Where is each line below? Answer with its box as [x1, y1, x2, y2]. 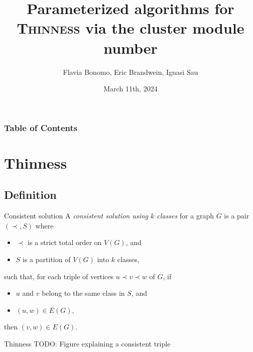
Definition [4, 187, 57, 202]
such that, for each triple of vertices [4, 271, 114, 281]
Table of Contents [4, 121, 78, 134]
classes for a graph [157, 210, 214, 221]
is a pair [224, 210, 249, 221]
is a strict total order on [28, 237, 102, 248]
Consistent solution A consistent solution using [4, 210, 149, 221]
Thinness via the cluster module [17, 18, 244, 38]
